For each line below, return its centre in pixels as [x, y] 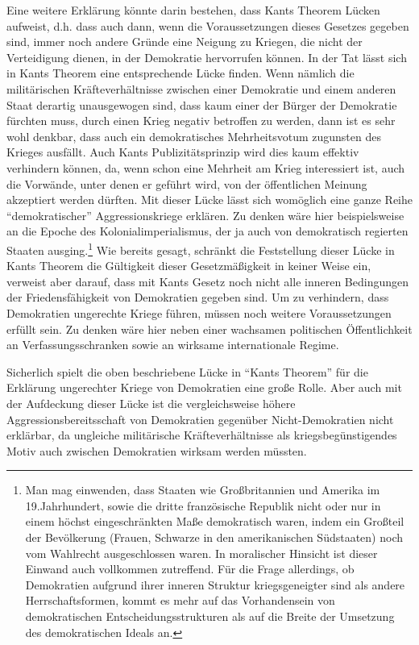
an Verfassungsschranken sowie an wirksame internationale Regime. [173, 345]
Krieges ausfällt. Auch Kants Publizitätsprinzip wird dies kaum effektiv [183, 152]
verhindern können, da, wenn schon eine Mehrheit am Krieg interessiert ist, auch [206, 167]
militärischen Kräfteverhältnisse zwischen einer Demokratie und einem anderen [201, 88]
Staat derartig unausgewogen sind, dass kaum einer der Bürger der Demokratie [202, 104]
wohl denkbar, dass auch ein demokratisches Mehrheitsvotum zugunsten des [194, 136]
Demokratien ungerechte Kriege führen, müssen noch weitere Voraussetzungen [199, 312]
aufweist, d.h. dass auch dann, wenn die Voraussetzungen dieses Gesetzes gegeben [208, 25]
